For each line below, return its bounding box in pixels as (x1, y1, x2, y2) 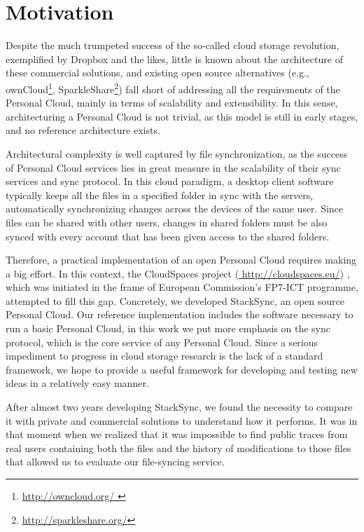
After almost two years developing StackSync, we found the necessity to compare (6, 400, 353, 414)
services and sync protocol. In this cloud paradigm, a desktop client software (6, 174, 334, 189)
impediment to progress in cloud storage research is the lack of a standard (6, 348, 323, 363)
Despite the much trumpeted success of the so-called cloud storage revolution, (6, 38, 339, 53)
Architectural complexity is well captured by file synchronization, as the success (6, 146, 348, 161)
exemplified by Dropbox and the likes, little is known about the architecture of (6, 51, 343, 66)
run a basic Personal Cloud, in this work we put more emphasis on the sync (6, 321, 330, 336)
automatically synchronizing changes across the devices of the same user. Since (6, 201, 344, 216)
